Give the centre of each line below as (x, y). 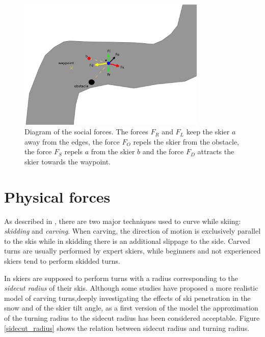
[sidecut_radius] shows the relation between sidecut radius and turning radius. (127, 328)
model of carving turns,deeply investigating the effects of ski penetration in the (127, 298)
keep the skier (208, 132)
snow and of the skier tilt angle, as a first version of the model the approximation (131, 308)
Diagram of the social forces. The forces (86, 132)
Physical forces (57, 196)
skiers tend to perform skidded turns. (62, 260)
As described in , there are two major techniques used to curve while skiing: (123, 221)
